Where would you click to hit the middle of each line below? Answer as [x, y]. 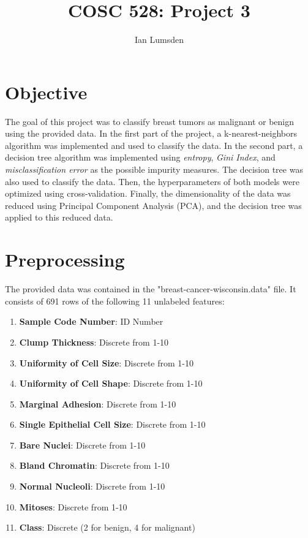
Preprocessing [65, 260]
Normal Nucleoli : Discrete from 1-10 [92, 486]
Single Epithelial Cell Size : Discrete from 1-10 [112, 424]
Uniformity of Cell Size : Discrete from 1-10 [106, 362]
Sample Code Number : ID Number [91, 321]
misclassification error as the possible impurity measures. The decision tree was [154, 169]
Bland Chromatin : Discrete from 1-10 [94, 465]
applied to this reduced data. [59, 217]
